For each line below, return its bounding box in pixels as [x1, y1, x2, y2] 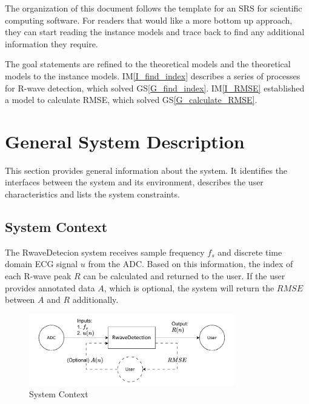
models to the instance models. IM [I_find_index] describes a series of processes [5, 69, 301, 82]
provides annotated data [5, 281, 95, 294]
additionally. [72, 293, 119, 306]
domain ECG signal [5, 257, 78, 270]
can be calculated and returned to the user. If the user [83, 270, 285, 282]
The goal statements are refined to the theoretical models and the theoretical [5, 58, 291, 70]
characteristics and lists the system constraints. [5, 188, 180, 200]
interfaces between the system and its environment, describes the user [5, 176, 264, 188]
